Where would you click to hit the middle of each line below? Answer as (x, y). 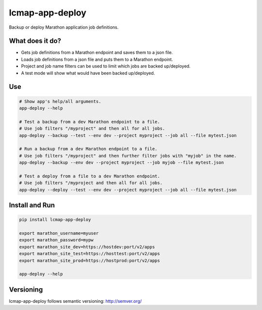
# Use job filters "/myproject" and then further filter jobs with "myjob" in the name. (128, 156)
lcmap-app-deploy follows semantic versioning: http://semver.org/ (75, 301)
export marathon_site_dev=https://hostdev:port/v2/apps (87, 247)
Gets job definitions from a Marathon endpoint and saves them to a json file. (97, 52)
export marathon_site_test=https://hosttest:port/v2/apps (90, 254)
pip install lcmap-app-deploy (55, 220)
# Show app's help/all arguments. (60, 101)
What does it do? (35, 41)
